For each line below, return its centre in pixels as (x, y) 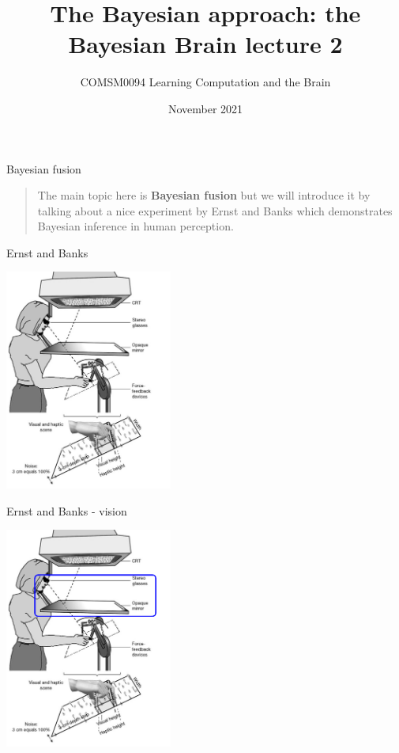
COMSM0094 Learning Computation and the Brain (205, 82)
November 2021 (205, 108)
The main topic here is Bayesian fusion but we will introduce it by (204, 195)
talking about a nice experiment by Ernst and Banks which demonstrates (215, 210)
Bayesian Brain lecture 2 (205, 44)
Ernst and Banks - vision (67, 510)
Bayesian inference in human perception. (136, 226)
